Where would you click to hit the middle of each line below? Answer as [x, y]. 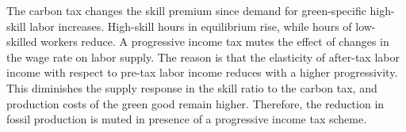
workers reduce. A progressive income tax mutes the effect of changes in [215, 41]
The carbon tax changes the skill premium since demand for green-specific [186, 10]
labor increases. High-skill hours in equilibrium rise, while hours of [191, 26]
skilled [22, 41]
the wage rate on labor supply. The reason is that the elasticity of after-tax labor [203, 57]
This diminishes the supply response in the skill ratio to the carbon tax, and [192, 87]
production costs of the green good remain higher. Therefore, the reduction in [195, 103]
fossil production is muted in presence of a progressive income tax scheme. [187, 119]
